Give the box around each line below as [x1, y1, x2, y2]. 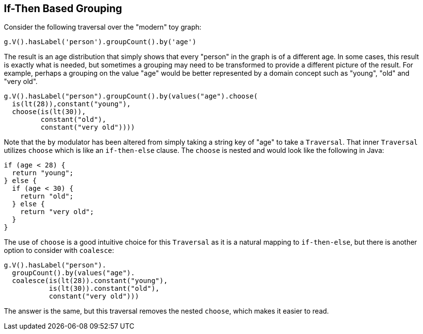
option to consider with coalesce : [4, 246, 114, 255]
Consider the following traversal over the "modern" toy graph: [4, 23, 202, 32]
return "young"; [12, 169, 74, 177]
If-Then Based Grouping [4, 2, 122, 15]
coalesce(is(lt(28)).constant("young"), [12, 277, 168, 285]
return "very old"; [20, 208, 94, 216]
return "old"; [20, 192, 74, 200]
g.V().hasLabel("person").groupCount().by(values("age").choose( [4, 92, 258, 100]
